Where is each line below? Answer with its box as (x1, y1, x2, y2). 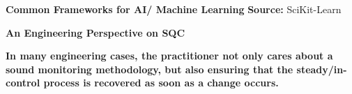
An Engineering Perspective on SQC (6, 25, 185, 39)
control (6, 75, 40, 90)
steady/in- (296, 62, 347, 76)
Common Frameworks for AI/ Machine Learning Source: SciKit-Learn (6, 2, 342, 16)
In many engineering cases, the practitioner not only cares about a (6, 48, 333, 63)
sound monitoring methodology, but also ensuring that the (6, 62, 293, 76)
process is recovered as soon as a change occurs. (43, 75, 279, 90)
